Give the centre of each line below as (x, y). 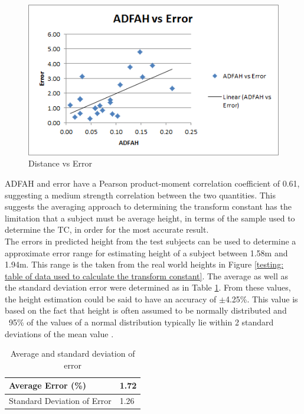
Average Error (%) (48, 385)
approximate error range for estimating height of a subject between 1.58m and (146, 252)
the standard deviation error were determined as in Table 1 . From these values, (148, 287)
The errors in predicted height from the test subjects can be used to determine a (151, 241)
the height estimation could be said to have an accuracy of (111, 299)
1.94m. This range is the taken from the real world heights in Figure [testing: (144, 264)
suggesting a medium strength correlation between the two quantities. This (140, 195)
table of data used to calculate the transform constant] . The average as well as (146, 276)
